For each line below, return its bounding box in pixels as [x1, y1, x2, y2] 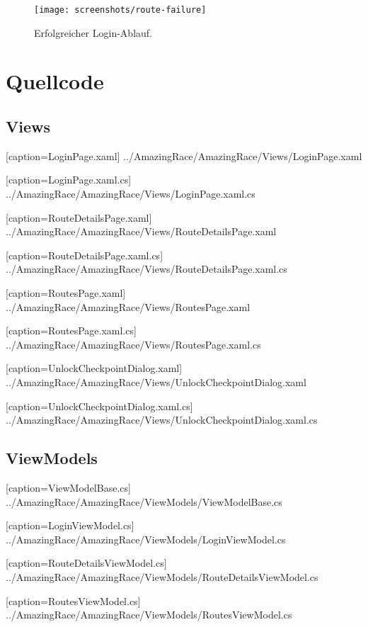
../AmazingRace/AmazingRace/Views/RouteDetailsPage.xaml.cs [6, 261, 287, 276]
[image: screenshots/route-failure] [34, 5, 207, 15]
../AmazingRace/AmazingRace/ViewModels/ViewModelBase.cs [6, 494, 282, 509]
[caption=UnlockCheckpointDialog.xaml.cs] [6, 398, 193, 413]
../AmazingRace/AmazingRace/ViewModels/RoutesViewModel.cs [6, 607, 292, 622]
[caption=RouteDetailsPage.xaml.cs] [6, 247, 163, 262]
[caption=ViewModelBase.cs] [6, 480, 131, 495]
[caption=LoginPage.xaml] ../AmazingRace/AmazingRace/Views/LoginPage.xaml [6, 148, 362, 163]
